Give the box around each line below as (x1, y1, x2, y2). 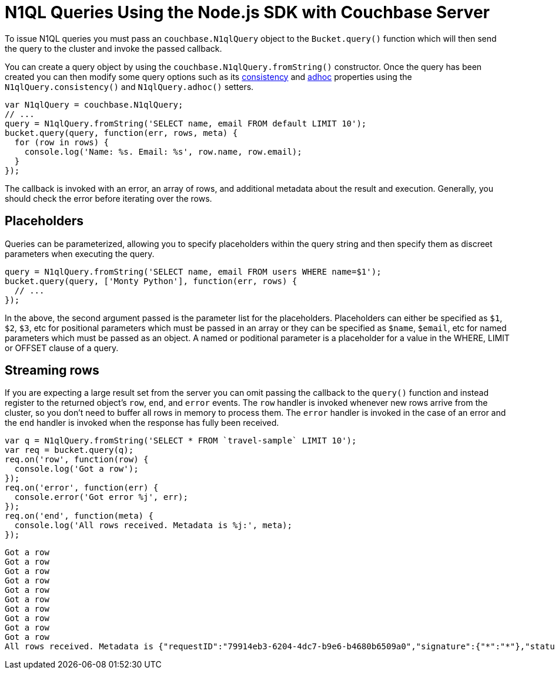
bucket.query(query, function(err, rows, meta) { (5, 128, 238, 138)
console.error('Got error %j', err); (14, 492, 188, 502)
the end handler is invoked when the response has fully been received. (5, 418, 279, 428)
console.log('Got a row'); (14, 464, 139, 474)
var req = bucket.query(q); (5, 445, 134, 455)
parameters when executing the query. (5, 248, 155, 259)
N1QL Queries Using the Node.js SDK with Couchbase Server (5, 2, 490, 22)
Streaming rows (5, 363, 99, 378)
